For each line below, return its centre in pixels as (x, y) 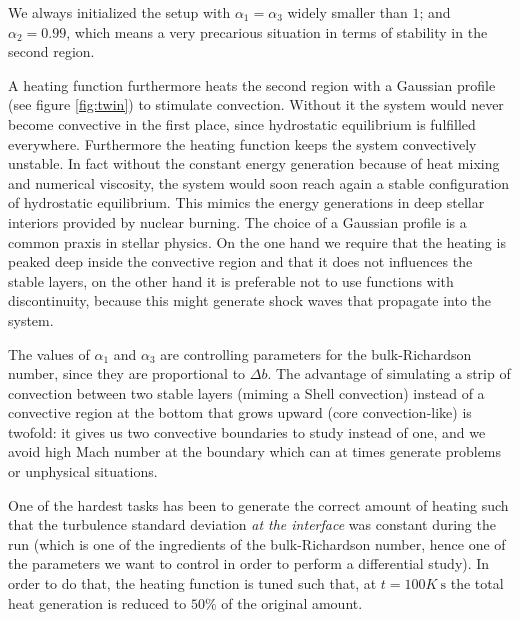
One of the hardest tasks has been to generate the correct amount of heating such (258, 504)
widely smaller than (347, 12)
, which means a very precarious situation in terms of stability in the (277, 31)
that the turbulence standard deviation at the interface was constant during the (252, 524)
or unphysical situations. (83, 471)
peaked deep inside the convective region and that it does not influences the (240, 261)
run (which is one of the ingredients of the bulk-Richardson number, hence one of (257, 543)
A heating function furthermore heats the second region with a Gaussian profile (252, 84)
